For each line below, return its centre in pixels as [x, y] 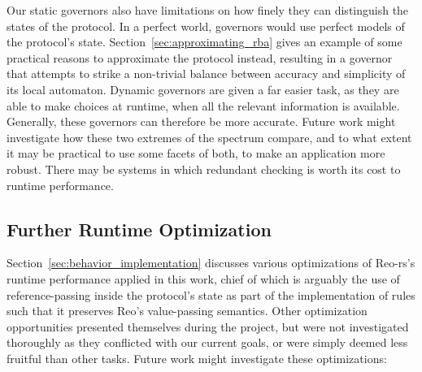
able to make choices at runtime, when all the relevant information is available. [203, 105]
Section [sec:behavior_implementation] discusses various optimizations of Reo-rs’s [211, 263]
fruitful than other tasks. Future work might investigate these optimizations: [197, 358]
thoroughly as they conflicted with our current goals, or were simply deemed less [207, 342]
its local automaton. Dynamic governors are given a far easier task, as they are [203, 89]
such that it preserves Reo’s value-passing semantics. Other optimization [187, 311]
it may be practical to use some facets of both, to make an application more [196, 153]
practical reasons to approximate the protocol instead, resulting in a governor [200, 57]
